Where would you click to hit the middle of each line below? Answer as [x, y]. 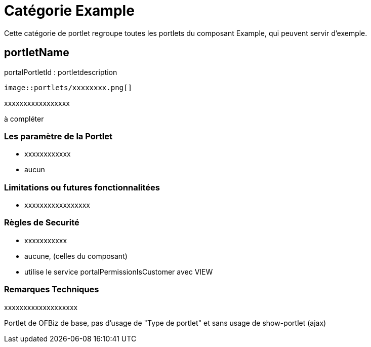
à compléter [24, 119]
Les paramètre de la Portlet [58, 136]
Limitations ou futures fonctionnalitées [82, 187]
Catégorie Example [69, 11]
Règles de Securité [42, 223]
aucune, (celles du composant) [76, 256]
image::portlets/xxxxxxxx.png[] [68, 87]
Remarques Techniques [52, 290]
